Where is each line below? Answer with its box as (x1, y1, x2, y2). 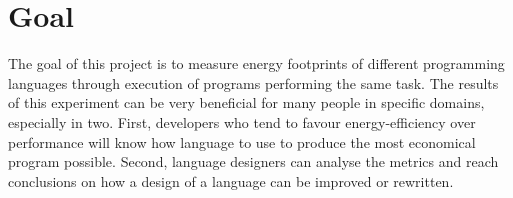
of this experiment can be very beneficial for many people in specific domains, (8, 92, 485, 113)
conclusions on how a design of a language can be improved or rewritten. (8, 170, 454, 191)
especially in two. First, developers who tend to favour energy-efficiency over (8, 111, 476, 132)
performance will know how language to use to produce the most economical (8, 131, 476, 152)
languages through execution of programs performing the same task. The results (8, 72, 499, 93)
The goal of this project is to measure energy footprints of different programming (8, 53, 505, 74)
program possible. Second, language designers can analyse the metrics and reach (8, 151, 499, 172)
